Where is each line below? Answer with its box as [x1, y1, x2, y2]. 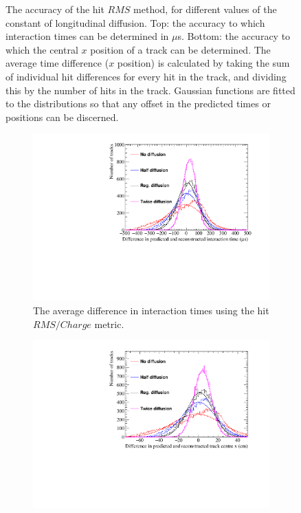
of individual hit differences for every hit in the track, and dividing [5, 69, 287, 83]
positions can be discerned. [5, 109, 119, 124]
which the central [5, 42, 78, 56]
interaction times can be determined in [5, 29, 169, 43]
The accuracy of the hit [5, 2, 104, 16]
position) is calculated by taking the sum [117, 56, 290, 70]
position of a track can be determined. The [90, 42, 271, 56]
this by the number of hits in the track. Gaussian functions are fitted [5, 83, 296, 97]
